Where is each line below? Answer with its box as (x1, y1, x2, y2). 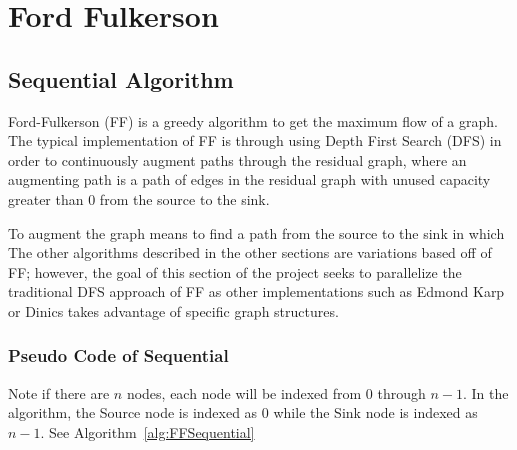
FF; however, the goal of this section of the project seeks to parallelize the (8, 261, 462, 282)
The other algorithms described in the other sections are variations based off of (8, 242, 492, 263)
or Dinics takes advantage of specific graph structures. (8, 300, 339, 321)
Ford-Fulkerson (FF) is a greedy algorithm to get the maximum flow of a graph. (8, 110, 498, 131)
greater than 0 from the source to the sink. (8, 188, 270, 209)
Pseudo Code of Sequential (8, 343, 229, 368)
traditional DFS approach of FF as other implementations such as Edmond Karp (8, 281, 505, 302)
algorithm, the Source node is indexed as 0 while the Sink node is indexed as (8, 402, 478, 423)
